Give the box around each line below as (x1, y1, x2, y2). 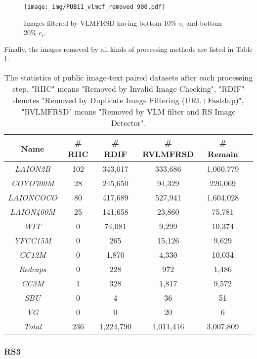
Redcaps (19, 263, 46, 275)
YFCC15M (14, 235, 51, 246)
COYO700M (11, 177, 54, 189)
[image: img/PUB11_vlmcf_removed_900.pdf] (24, 3, 166, 10)
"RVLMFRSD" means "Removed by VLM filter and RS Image (21, 106, 236, 118)
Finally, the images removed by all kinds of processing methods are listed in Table (4, 43, 253, 54)
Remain (207, 148, 238, 160)
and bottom (186, 17, 222, 28)
